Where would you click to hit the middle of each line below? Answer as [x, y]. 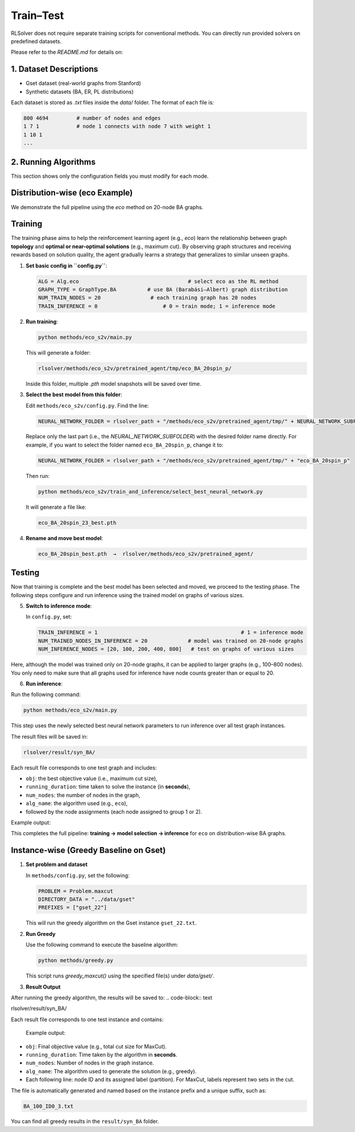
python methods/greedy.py [76, 961]
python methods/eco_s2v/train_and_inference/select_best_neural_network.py [151, 491]
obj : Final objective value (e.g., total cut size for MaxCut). [96, 1046]
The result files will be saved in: [49, 736]
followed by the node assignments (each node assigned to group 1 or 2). [114, 812]
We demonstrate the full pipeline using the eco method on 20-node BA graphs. [107, 207]
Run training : [42, 321]
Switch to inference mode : [59, 606]
